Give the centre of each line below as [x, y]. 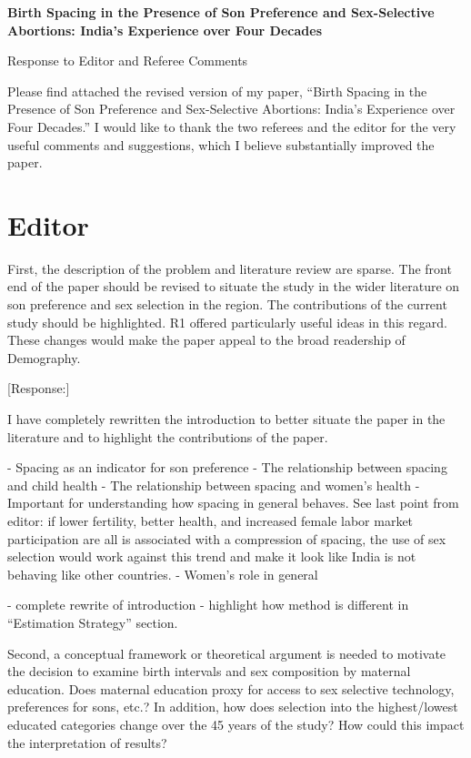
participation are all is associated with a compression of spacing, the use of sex [227, 538]
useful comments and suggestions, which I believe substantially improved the [221, 144]
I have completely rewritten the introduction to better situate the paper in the [226, 419]
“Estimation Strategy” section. [93, 622]
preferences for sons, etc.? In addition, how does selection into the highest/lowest [233, 707]
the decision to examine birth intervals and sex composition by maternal [209, 671]
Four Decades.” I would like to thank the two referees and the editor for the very [232, 126]
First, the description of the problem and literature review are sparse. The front [230, 268]
